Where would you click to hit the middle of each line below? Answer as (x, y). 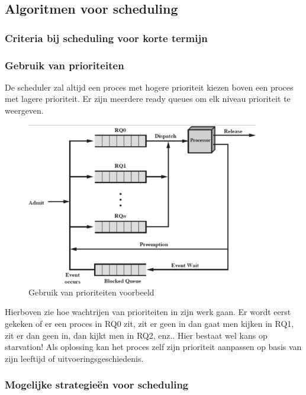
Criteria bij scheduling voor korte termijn (106, 38)
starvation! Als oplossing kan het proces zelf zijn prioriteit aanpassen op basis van (153, 347)
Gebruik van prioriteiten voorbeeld (91, 292)
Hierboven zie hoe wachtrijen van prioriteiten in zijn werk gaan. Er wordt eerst (148, 312)
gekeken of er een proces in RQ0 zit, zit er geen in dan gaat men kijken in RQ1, (149, 323)
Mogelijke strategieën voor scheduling (97, 385)
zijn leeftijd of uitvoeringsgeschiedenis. (74, 358)
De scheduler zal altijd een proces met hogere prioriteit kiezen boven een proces (149, 87)
